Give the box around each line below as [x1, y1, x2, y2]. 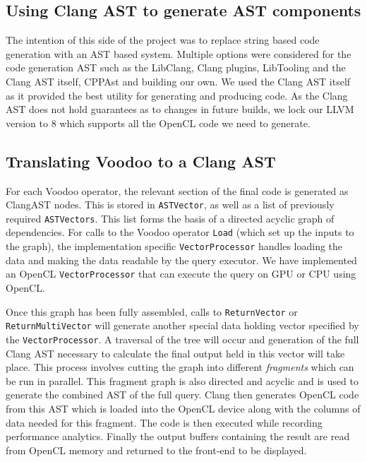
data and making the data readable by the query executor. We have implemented [6, 252, 357, 267]
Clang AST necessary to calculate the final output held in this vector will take [6, 345, 345, 360]
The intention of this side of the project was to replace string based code [6, 32, 320, 47]
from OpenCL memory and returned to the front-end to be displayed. [6, 442, 307, 457]
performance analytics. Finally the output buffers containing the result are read [6, 429, 350, 444]
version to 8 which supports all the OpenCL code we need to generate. [6, 115, 311, 130]
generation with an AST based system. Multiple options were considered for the [6, 46, 351, 61]
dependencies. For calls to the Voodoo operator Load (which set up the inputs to [6, 225, 354, 239]
